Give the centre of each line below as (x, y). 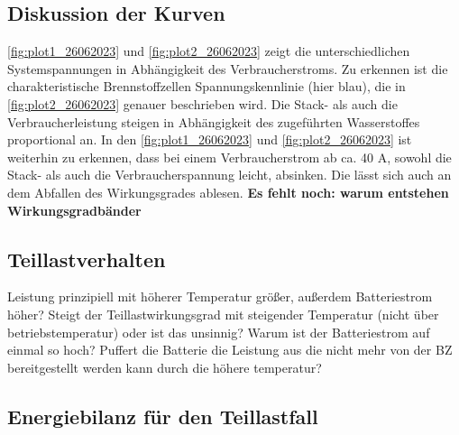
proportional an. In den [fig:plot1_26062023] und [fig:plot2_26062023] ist (210, 139)
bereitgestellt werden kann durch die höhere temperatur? (165, 367)
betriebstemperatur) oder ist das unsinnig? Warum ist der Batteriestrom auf (219, 332)
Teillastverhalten (87, 259)
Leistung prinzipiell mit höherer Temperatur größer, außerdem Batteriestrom (220, 296)
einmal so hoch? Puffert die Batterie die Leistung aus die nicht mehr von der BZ (230, 350)
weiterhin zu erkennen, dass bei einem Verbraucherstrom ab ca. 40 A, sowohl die (229, 157)
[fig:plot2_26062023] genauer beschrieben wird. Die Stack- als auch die (202, 103)
